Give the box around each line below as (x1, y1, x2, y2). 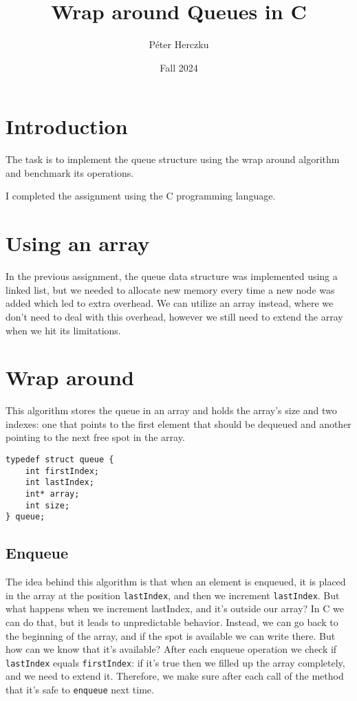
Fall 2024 (160, 60, 198, 74)
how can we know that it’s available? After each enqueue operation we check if (6, 642, 337, 656)
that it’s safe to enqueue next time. (6, 682, 154, 697)
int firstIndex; (25, 466, 100, 476)
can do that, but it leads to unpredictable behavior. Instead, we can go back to (6, 615, 338, 629)
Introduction (6, 112, 128, 140)
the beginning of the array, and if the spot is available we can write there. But (6, 628, 336, 643)
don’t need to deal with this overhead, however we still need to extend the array (6, 309, 343, 323)
